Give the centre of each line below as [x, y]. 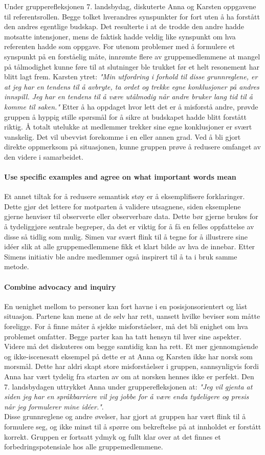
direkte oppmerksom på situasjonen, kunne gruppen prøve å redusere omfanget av [132, 147]
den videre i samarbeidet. [44, 156]
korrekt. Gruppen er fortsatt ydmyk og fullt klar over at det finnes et [113, 436]
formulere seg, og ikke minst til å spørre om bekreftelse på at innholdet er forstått [133, 426]
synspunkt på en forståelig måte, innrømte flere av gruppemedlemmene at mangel [132, 56]
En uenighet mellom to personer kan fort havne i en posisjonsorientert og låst [126, 306]
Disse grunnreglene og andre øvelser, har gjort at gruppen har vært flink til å [125, 416]
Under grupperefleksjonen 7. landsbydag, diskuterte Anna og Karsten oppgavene [130, 6]
